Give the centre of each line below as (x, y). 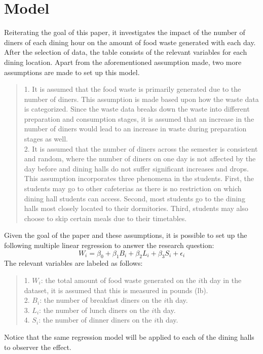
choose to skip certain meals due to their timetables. (105, 218)
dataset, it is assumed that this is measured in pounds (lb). (116, 290)
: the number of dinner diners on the (95, 320)
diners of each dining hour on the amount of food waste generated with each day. (130, 42)
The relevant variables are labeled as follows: (73, 263)
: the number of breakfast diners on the (101, 300)
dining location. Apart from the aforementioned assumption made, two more (123, 62)
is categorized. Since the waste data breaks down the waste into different (137, 109)
